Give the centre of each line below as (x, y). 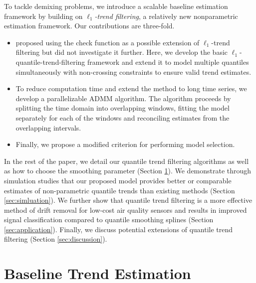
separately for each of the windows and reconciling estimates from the (123, 117)
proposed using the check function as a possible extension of (108, 42)
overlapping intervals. (48, 127)
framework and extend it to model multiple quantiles (168, 62)
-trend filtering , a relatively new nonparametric (166, 16)
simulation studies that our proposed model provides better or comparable (118, 180)
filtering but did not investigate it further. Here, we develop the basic (122, 52)
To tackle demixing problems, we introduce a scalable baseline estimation (116, 6)
